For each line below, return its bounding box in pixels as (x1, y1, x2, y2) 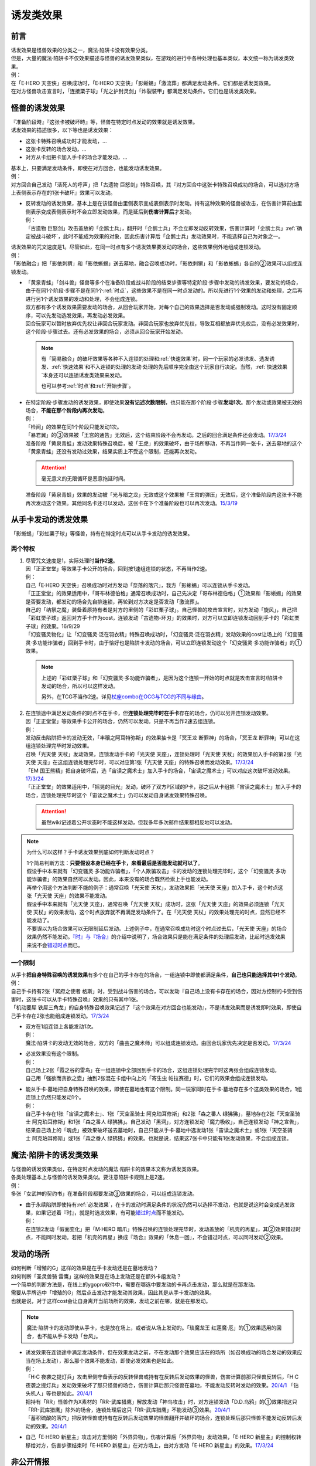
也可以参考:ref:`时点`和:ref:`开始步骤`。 (41, 382, 134, 389)
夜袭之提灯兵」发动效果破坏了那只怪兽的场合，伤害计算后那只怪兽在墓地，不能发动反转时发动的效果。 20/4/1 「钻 (25, 1382, 299, 1389)
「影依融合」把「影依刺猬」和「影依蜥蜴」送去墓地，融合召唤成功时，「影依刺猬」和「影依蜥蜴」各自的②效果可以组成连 (11, 260, 303, 267)
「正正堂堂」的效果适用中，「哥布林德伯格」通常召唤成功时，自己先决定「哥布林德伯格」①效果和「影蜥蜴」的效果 (25, 590, 302, 597)
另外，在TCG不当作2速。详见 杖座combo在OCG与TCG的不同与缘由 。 (41, 693, 207, 700)
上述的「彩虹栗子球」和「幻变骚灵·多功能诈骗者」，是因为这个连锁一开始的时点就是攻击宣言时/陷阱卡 (41, 674, 283, 681)
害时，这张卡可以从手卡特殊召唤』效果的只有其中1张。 (11, 996, 142, 1003)
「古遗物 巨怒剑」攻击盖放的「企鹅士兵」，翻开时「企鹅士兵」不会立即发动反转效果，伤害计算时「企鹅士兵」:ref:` (25, 225, 297, 232)
